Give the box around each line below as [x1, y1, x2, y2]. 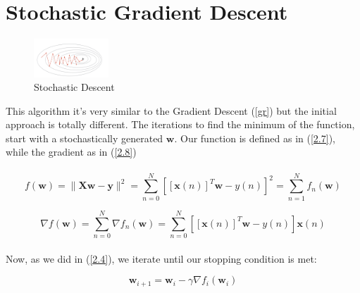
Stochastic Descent [34, 80, 115, 94]
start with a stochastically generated [6, 130, 163, 145]
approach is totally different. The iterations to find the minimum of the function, [6, 117, 355, 132]
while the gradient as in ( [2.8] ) [6, 144, 137, 159]
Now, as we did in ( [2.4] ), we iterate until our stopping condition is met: [6, 251, 317, 266]
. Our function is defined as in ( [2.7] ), [174, 130, 335, 145]
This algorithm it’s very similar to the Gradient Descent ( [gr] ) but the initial [6, 103, 337, 118]
